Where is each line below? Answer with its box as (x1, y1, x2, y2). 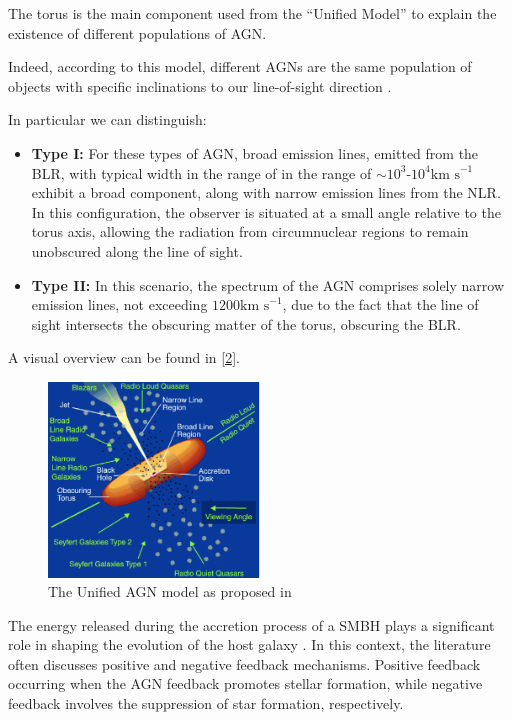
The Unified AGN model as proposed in (48, 581, 292, 602)
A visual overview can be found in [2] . (8, 347, 240, 368)
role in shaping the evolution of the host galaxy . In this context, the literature (8, 634, 491, 655)
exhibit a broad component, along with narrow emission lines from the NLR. (31, 182, 501, 203)
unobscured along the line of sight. (31, 240, 243, 261)
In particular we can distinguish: (8, 109, 207, 130)
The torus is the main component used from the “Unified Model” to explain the (8, 3, 497, 23)
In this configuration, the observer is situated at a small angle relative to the (31, 201, 501, 222)
